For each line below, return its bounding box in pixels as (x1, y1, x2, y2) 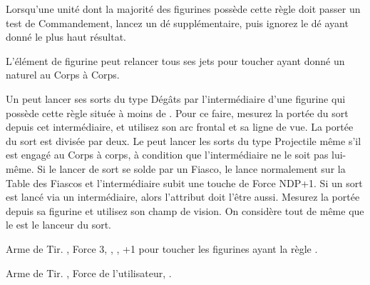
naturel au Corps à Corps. (6, 67, 120, 82)
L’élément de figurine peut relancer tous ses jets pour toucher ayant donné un (6, 53, 345, 68)
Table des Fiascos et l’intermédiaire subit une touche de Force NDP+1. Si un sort (6, 175, 363, 190)
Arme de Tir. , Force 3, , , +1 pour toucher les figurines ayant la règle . (6, 241, 318, 256)
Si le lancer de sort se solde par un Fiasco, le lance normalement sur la (37, 161, 346, 176)
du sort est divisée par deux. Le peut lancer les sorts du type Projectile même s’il (6, 133, 361, 148)
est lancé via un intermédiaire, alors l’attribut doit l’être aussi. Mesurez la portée (6, 189, 360, 204)
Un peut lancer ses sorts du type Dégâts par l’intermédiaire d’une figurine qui (6, 91, 346, 106)
